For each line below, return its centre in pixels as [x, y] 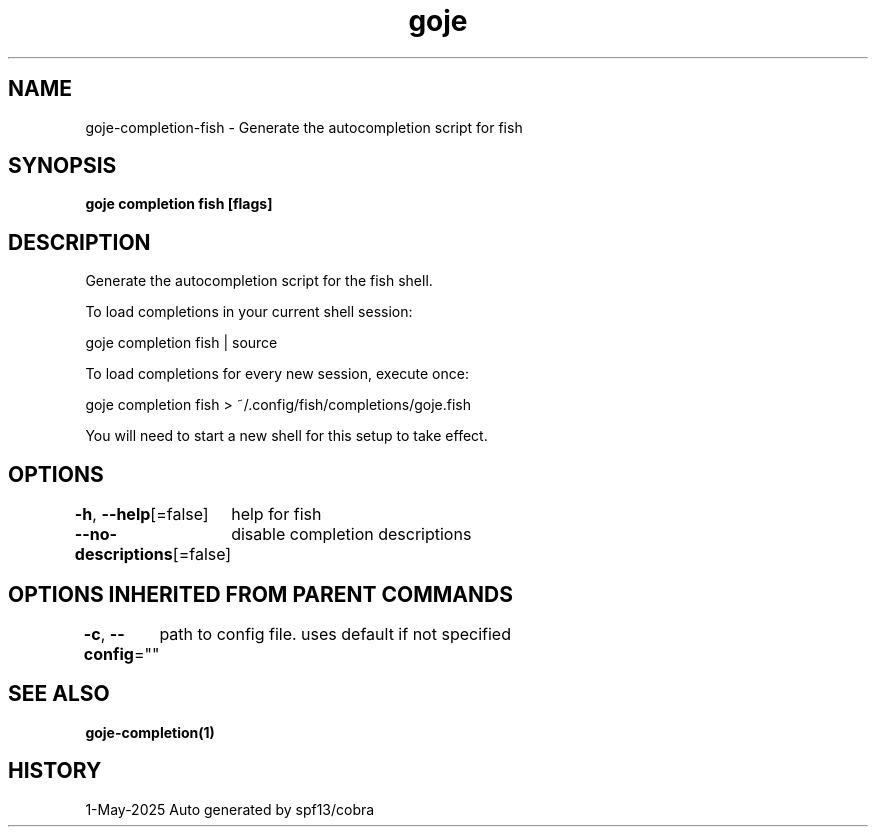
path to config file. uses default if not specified [335, 633]
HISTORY [55, 771]
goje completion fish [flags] [179, 204]
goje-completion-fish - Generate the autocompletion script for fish [304, 127]
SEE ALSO [59, 694]
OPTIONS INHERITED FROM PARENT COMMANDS [260, 594]
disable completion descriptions [351, 534]
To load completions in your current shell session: [249, 312]
